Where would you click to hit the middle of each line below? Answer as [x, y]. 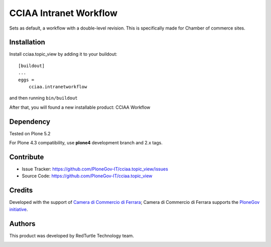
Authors [22, 224]
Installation [27, 42]
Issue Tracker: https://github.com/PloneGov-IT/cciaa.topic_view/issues [95, 169]
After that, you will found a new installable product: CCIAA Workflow [80, 107]
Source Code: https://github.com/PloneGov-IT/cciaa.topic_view [87, 176]
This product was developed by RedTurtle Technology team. [72, 235]
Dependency [30, 121]
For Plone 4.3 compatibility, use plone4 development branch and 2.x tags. [86, 143]
